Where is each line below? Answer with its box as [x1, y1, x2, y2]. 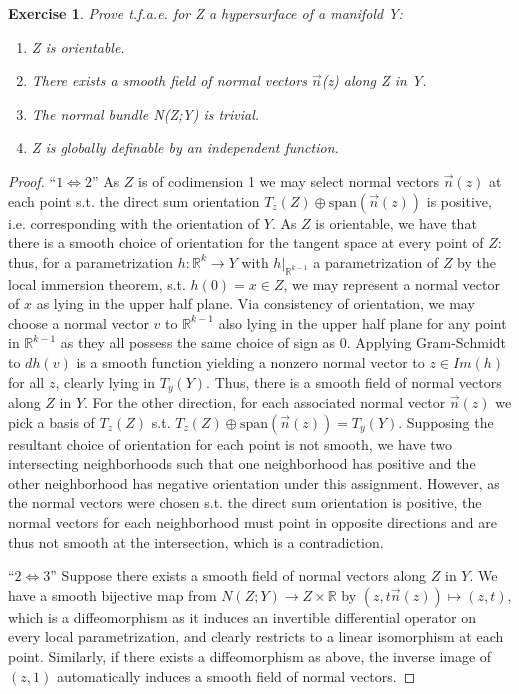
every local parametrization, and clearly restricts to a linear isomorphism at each [8, 626, 504, 647]
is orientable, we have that [315, 212, 477, 233]
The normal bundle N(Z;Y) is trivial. [31, 103, 260, 124]
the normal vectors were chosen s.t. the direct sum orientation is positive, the [8, 492, 482, 513]
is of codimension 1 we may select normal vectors [138, 170, 440, 191]
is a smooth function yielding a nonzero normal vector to [76, 351, 425, 372]
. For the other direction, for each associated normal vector [84, 391, 446, 412]
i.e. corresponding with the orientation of [8, 212, 260, 233]
